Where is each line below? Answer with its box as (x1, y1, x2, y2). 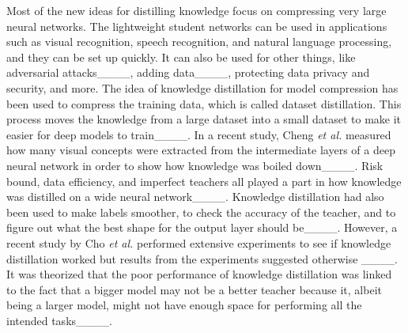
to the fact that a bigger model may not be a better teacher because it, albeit (6, 281, 382, 297)
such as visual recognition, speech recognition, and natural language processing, (6, 33, 392, 50)
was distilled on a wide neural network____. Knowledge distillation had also (6, 188, 384, 205)
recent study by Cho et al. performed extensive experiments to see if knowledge (6, 234, 391, 251)
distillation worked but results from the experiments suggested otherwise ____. (6, 250, 398, 267)
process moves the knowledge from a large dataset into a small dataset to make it (6, 111, 402, 127)
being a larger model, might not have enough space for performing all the (6, 297, 362, 313)
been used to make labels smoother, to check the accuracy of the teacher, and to (6, 203, 396, 220)
